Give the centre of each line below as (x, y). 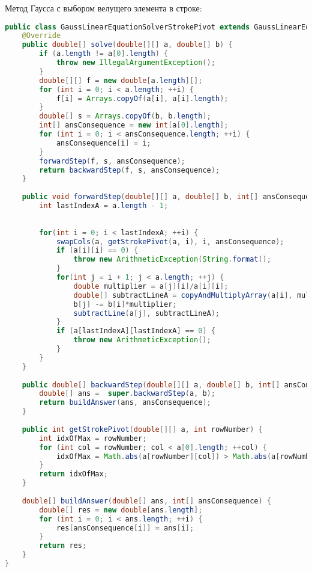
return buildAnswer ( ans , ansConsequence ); (125, 403)
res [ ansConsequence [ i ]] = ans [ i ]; (125, 528)
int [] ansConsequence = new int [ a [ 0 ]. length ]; (134, 125)
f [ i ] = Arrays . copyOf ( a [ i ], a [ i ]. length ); (142, 98)
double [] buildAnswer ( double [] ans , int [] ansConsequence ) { (146, 501)
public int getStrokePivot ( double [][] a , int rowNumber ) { (142, 429)
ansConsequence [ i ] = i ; (103, 143)
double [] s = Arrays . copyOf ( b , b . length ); (125, 116)
